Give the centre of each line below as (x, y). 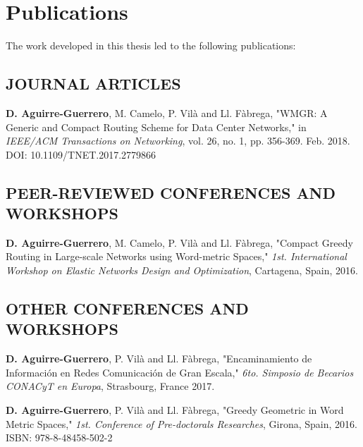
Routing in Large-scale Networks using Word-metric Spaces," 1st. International (176, 256)
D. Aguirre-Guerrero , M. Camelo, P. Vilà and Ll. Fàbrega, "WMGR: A (167, 112)
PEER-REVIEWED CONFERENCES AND (171, 192)
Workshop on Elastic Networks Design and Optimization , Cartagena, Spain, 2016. (182, 270)
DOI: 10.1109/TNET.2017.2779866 (81, 154)
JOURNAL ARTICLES (93, 84)
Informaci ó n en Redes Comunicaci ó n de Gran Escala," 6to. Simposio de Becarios (180, 372)
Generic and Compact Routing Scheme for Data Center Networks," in (156, 127)
